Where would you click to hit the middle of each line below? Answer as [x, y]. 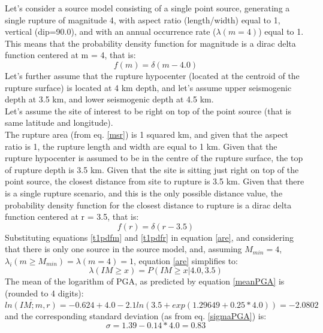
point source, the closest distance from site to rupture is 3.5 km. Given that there [155, 181]
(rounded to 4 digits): [44, 293]
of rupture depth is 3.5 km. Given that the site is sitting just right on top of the [152, 169]
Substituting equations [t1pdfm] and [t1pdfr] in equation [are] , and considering [149, 237]
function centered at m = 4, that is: [70, 55]
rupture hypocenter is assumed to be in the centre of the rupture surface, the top [154, 158]
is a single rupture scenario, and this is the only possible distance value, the [144, 193]
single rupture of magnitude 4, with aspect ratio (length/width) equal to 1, [143, 19]
